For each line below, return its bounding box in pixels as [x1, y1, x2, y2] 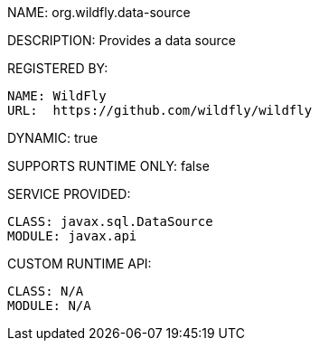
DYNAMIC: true [7, 130, 99, 146]
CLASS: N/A [7, 284, 84, 298]
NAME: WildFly [7, 89, 107, 103]
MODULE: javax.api [7, 229, 137, 243]
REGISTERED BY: [7, 61, 108, 76]
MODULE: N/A [7, 298, 91, 313]
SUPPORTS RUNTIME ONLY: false [7, 158, 210, 174]
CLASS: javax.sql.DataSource [7, 214, 213, 229]
